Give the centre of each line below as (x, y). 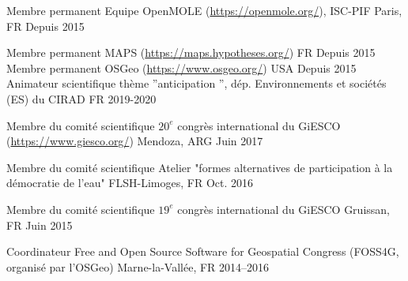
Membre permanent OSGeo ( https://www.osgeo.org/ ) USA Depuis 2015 (181, 67)
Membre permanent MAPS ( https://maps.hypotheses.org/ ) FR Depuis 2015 (191, 52)
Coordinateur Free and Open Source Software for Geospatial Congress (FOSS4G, (203, 251)
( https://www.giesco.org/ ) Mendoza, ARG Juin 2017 (135, 141)
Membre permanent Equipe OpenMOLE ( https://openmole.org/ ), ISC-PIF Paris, (204, 10)
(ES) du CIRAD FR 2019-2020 (81, 98)
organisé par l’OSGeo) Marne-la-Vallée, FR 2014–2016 (138, 266)
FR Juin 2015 (40, 225)
